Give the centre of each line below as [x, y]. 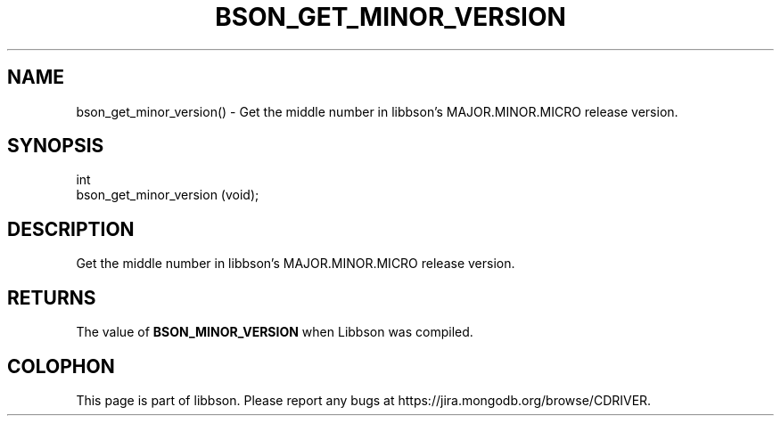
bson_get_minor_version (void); [168, 195]
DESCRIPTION [71, 229]
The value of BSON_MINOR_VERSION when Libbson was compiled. [275, 332]
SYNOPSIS [56, 146]
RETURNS [52, 297]
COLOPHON [61, 366]
